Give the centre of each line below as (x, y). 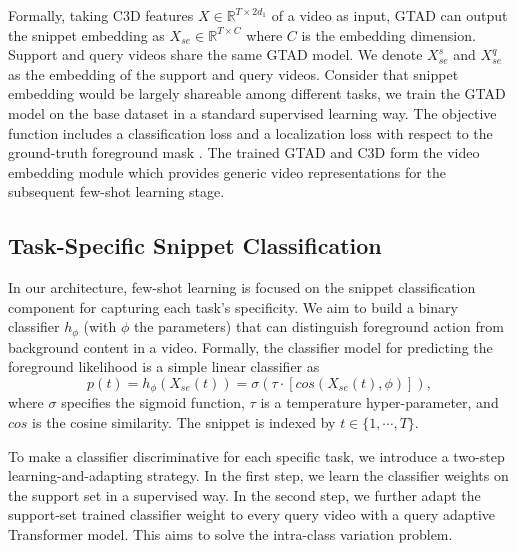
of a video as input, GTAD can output (389, 15)
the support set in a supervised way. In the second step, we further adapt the (244, 494)
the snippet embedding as (86, 34)
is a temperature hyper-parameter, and (379, 402)
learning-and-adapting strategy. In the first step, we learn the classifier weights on (258, 475)
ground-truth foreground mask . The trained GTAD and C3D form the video (244, 152)
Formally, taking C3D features (101, 15)
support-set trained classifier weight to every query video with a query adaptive (252, 514)
